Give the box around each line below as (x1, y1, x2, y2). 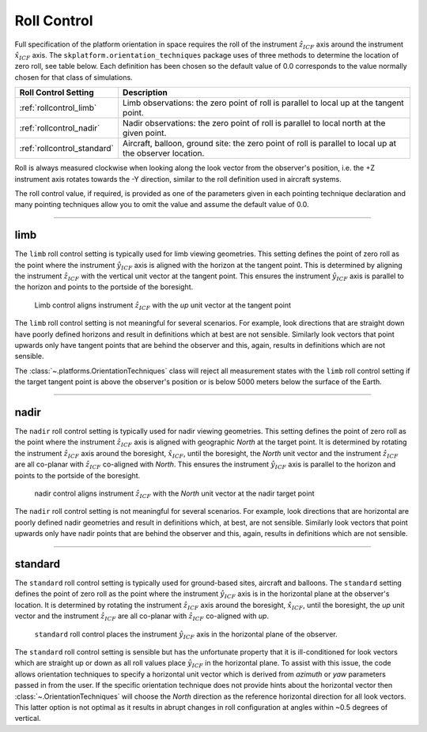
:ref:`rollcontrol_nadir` (19, 123, 100, 134)
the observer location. (123, 148, 205, 159)
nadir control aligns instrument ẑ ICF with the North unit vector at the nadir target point (34, 489, 315, 500)
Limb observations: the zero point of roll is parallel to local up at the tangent (123, 97, 405, 108)
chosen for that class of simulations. (14, 72, 134, 82)
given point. (123, 127, 167, 138)
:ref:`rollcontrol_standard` (19, 143, 114, 154)
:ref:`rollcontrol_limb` (19, 103, 97, 114)
